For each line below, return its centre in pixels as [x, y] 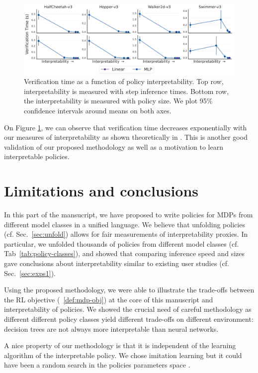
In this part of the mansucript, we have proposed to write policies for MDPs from [129, 215]
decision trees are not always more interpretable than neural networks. [111, 328]
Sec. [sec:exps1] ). [30, 273]
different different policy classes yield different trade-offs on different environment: [129, 319]
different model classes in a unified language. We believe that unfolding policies [125, 224]
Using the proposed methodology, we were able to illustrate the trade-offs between [129, 290]
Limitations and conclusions [101, 191]
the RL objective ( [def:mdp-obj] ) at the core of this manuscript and [109, 299]
